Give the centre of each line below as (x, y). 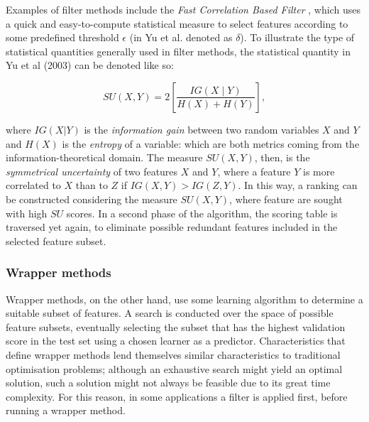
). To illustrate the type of (297, 37)
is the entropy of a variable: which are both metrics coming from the (211, 143)
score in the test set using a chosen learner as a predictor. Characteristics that (176, 341)
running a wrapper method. (66, 410)
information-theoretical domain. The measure (104, 157)
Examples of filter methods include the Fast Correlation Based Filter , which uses (183, 9)
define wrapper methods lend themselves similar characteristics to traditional (173, 354)
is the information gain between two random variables (202, 129)
